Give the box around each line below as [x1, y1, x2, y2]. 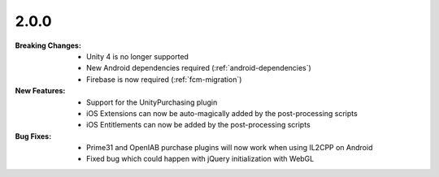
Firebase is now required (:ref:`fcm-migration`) [86, 74, 242, 84]
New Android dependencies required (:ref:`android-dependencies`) [86, 63, 312, 73]
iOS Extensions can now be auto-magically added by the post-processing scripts [86, 108, 358, 118]
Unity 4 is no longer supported [86, 51, 189, 61]
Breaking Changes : [15, 41, 81, 50]
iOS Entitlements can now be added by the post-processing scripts [86, 120, 311, 130]
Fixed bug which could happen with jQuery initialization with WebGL [86, 154, 315, 164]
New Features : [15, 86, 66, 96]
